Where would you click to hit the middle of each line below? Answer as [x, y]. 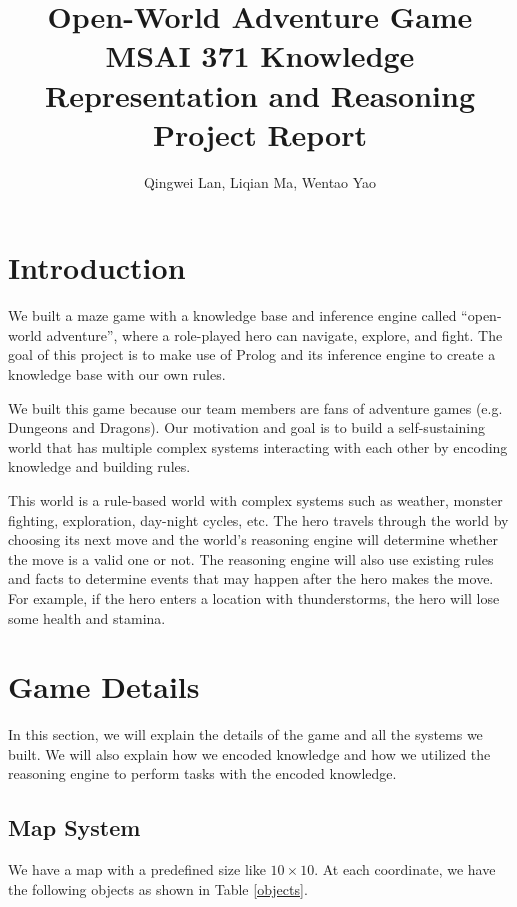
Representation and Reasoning [260, 94]
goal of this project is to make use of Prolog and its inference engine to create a [252, 354]
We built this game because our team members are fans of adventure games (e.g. [255, 407]
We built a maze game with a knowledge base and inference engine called [232, 315]
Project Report [259, 133]
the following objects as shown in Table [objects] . [158, 888]
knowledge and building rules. [99, 466]
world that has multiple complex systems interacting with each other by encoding [258, 446]
